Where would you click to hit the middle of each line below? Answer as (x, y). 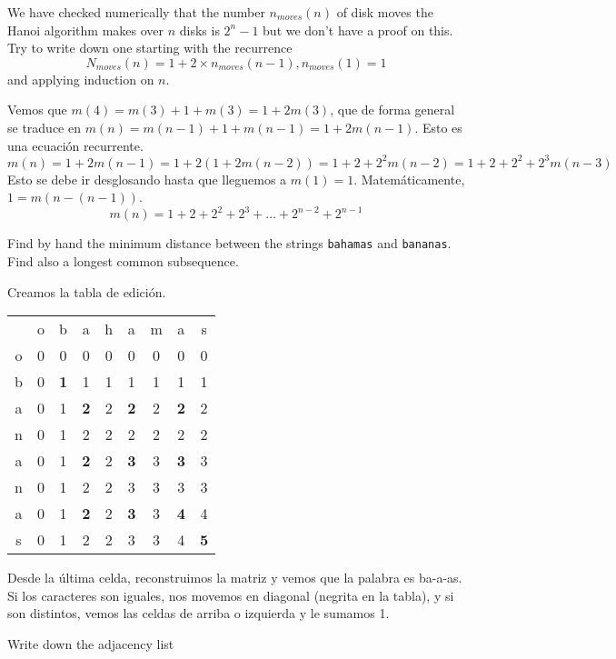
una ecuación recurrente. (75, 145)
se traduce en (44, 127)
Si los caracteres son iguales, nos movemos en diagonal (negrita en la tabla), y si (231, 595)
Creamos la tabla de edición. (87, 291)
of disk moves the (385, 12)
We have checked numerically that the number (136, 12)
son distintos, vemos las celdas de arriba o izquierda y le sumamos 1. (199, 613)
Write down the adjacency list (91, 643)
